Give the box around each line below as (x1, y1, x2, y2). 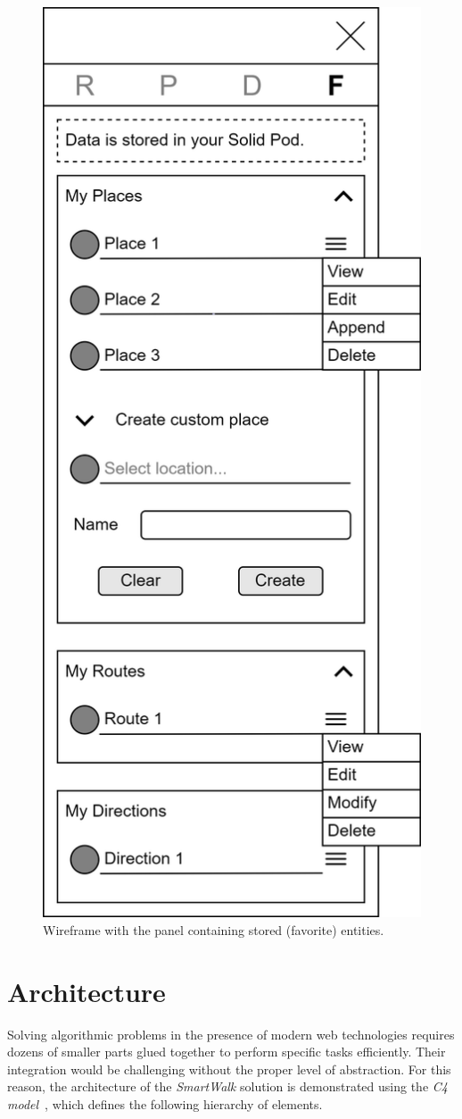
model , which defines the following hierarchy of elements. (7, 1094, 323, 1113)
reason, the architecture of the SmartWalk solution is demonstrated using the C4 (7, 1077, 448, 1096)
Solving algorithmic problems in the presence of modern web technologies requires (7, 1024, 455, 1043)
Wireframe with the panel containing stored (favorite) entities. (43, 920, 384, 939)
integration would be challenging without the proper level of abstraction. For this (7, 1059, 451, 1078)
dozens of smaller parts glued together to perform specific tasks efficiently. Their (7, 1042, 446, 1061)
